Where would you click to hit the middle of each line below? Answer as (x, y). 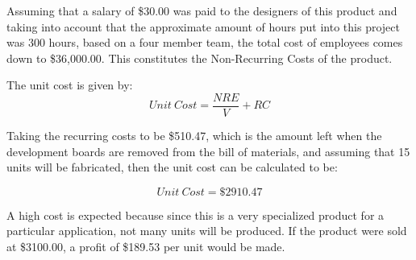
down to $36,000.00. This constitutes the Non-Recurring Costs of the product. (200, 58)
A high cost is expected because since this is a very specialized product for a (196, 215)
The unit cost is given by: (70, 85)
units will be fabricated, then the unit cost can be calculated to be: (172, 167)
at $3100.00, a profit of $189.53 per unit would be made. (146, 246)
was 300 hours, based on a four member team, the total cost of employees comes (205, 42)
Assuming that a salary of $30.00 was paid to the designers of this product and (202, 10)
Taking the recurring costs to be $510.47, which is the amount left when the (194, 136)
